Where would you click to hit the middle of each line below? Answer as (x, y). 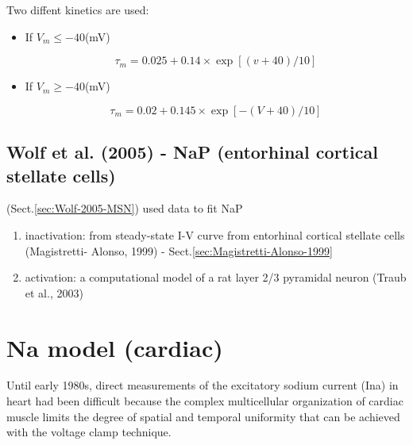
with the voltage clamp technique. (89, 432)
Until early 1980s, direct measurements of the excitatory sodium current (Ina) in (203, 385)
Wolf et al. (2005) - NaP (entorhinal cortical (192, 152)
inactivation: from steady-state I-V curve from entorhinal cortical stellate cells (215, 234)
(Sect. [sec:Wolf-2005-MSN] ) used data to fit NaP (125, 208)
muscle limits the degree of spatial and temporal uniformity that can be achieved (203, 416)
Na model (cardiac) (115, 347)
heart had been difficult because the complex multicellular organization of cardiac (205, 401)
